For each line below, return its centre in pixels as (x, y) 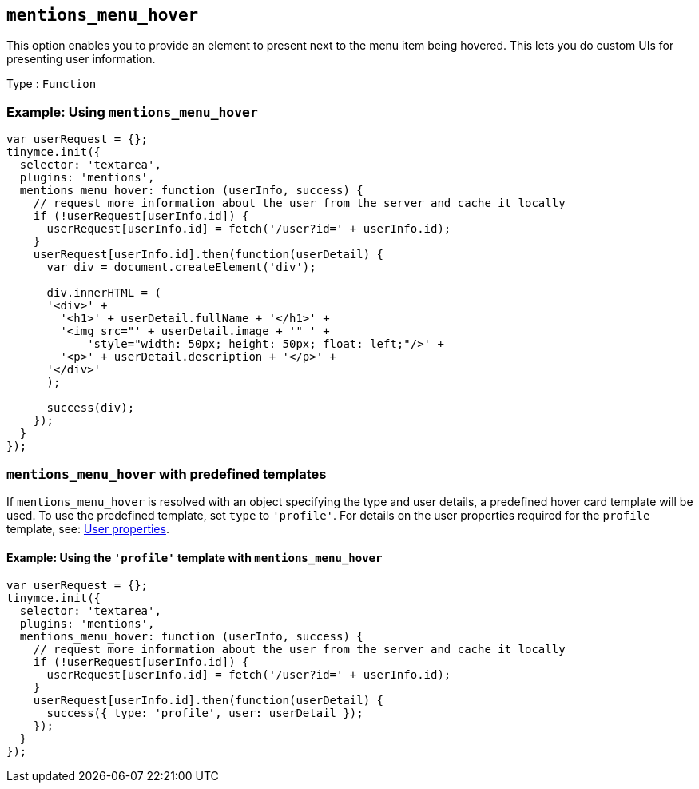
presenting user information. (81, 59)
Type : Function (52, 84)
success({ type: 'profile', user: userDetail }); (205, 713)
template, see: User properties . (88, 528)
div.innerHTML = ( (104, 293)
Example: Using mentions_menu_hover (132, 112)
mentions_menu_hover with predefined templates (167, 474)
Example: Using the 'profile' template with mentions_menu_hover (195, 557)
